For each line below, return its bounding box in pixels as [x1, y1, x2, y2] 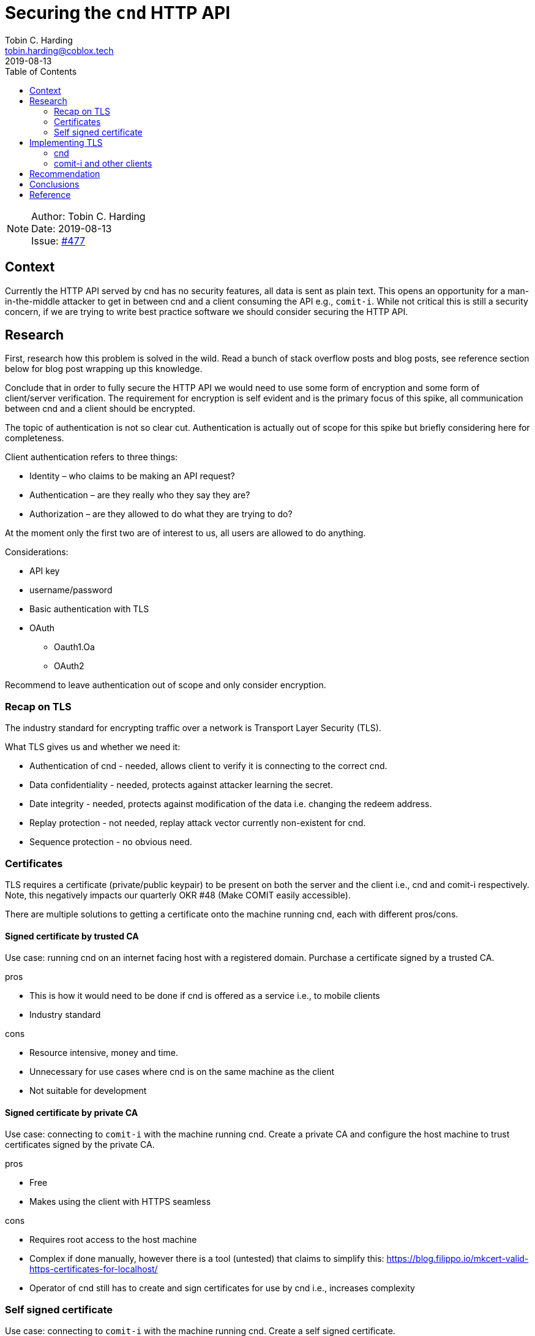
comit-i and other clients [54, 158, 152, 169]
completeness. [5, 433, 64, 444]
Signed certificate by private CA [5, 1107, 138, 1118]
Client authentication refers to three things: [5, 452, 178, 463]
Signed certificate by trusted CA [5, 930, 139, 941]
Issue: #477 [31, 234, 86, 247]
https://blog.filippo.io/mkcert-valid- [386, 1253, 529, 1264]
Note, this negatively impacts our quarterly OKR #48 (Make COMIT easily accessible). [5, 889, 351, 900]
